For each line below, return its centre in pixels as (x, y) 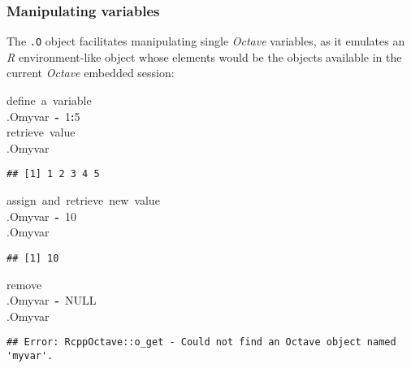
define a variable (49, 100)
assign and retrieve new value (83, 200)
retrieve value (41, 132)
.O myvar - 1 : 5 (43, 116)
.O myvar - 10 (41, 216)
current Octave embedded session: (91, 73)
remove (24, 284)
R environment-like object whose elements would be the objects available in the (204, 56)
